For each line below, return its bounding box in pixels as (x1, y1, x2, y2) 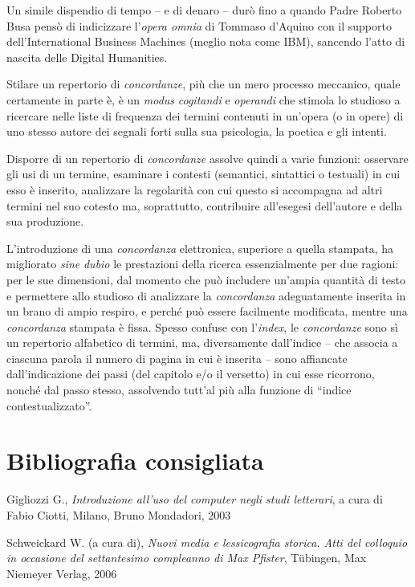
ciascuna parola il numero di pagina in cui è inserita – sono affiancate (6, 349, 348, 366)
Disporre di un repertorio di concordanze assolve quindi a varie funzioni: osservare (6, 149, 409, 166)
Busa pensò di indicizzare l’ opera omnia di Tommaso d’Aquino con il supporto (6, 17, 392, 34)
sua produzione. (6, 213, 84, 230)
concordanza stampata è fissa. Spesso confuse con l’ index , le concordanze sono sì (6, 318, 398, 335)
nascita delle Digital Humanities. (6, 48, 168, 65)
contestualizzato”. (6, 397, 92, 414)
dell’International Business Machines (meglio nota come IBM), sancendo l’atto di (6, 33, 405, 50)
